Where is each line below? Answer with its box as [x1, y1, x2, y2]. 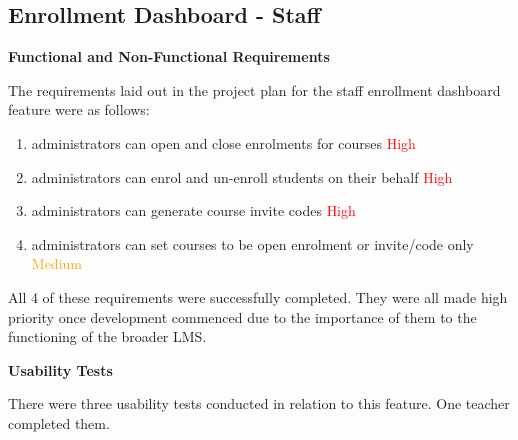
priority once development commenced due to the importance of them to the [8, 306, 477, 327]
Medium [31, 253, 82, 274]
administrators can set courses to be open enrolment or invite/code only [31, 233, 474, 254]
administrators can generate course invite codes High [31, 200, 356, 221]
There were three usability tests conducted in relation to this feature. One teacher [8, 393, 510, 414]
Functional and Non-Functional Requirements [8, 46, 330, 67]
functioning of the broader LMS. [8, 326, 207, 347]
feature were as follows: [8, 99, 150, 120]
